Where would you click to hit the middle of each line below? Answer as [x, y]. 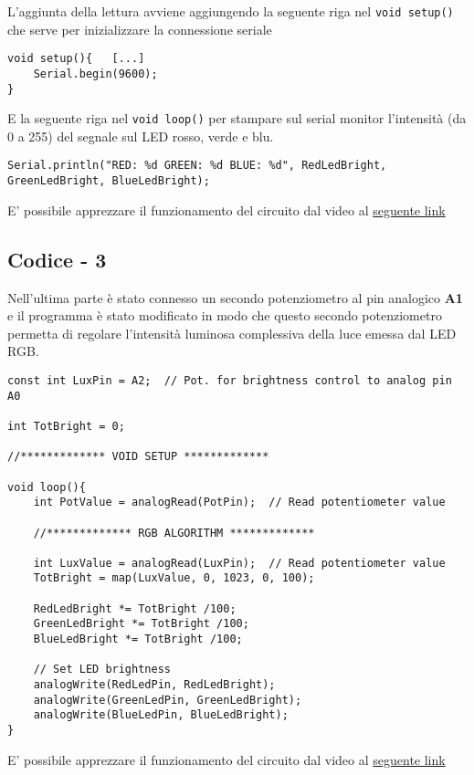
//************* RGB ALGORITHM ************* [174, 533]
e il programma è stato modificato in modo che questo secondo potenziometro [225, 315]
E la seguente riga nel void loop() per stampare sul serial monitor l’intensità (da [237, 118]
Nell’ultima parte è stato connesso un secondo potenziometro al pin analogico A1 [235, 297]
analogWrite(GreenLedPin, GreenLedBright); [168, 700]
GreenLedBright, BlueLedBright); [109, 181]
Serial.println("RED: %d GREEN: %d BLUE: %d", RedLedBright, [197, 166]
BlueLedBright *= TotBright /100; [138, 639]
